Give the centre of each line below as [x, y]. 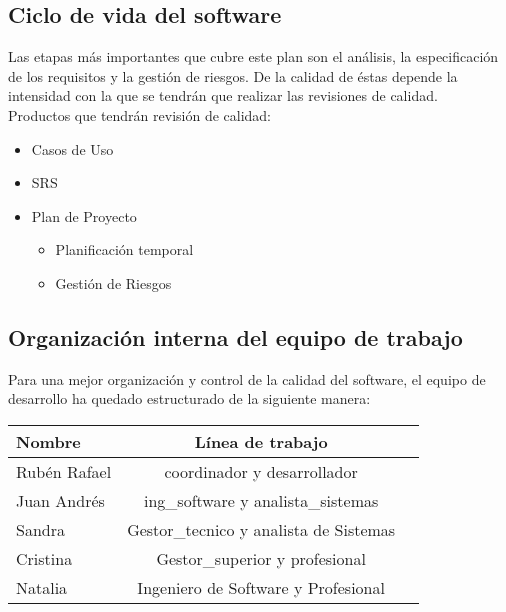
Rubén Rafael [64, 471]
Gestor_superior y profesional [261, 558]
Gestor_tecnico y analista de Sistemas [261, 529]
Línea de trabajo [261, 441]
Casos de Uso [72, 148]
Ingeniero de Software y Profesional [261, 587]
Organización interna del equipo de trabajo [235, 336]
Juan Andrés [60, 500]
